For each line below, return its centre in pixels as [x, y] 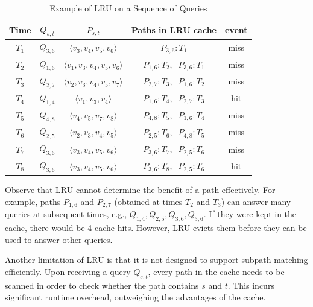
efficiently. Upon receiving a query [68, 271]
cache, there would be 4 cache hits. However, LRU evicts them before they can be [156, 228]
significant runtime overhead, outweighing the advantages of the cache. [135, 297]
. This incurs [251, 285]
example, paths [33, 201]
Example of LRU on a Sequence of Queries [128, 8]
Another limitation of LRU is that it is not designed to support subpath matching [156, 260]
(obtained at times [148, 201]
